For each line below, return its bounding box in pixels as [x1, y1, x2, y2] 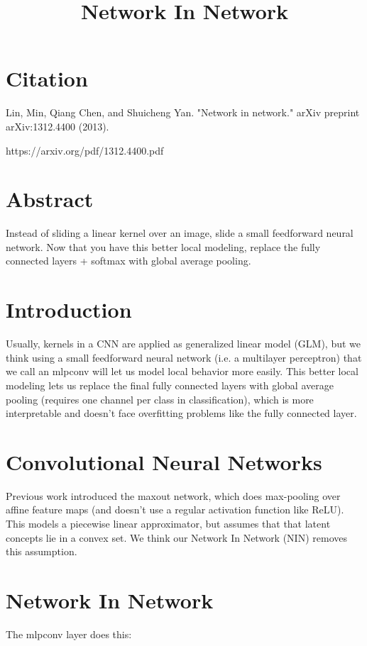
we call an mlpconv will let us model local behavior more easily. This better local [6, 364, 358, 379]
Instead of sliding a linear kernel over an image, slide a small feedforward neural [6, 225, 354, 240]
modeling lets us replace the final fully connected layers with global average [6, 377, 334, 392]
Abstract [6, 184, 94, 213]
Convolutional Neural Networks [6, 447, 322, 476]
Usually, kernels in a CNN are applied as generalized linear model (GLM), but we [6, 336, 361, 351]
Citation [6, 64, 88, 93]
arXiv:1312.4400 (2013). [6, 118, 109, 133]
